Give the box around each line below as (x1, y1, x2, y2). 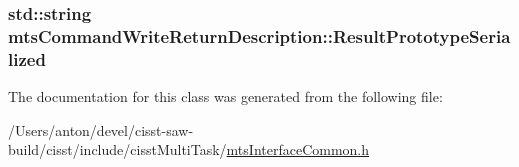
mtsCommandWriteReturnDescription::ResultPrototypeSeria (8, 23, 511, 48)
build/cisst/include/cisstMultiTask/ (8, 139, 227, 160)
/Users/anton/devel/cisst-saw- (8, 119, 194, 140)
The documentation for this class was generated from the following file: (8, 86, 443, 107)
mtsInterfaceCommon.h (226, 139, 370, 160)
